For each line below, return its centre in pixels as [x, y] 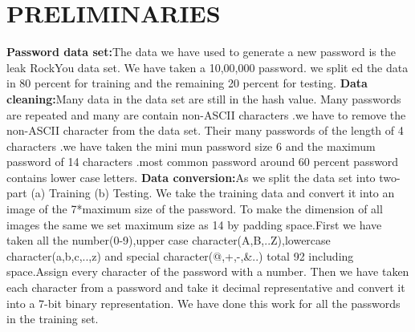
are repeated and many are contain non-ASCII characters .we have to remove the [206, 114]
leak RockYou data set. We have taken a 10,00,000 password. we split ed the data [207, 67]
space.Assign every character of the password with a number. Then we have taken [208, 271]
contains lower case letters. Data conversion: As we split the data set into [191, 177]
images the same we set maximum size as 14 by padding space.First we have [194, 224]
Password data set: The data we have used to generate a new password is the [201, 52]
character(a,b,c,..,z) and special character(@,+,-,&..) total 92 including [180, 255]
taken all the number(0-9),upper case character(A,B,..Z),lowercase [169, 240]
